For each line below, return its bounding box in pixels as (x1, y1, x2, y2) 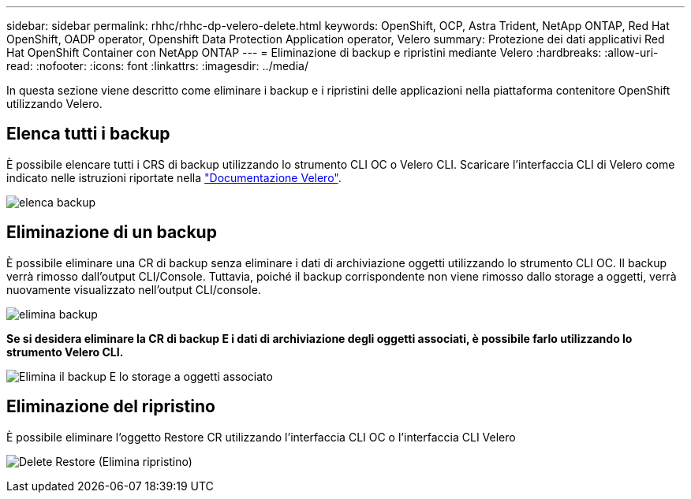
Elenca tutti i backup (6, 124, 170, 144)
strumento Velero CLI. (6, 344, 124, 359)
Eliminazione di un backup (6, 222, 217, 243)
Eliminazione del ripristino (6, 397, 215, 417)
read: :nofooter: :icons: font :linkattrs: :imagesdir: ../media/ (6, 59, 308, 73)
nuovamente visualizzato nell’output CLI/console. (6, 282, 261, 296)
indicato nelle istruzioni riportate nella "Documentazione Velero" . (6, 170, 342, 184)
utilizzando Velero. (6, 97, 103, 110)
